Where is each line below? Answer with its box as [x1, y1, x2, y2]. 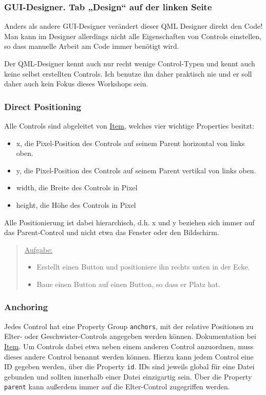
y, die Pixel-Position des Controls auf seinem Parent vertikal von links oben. [16, 165, 256, 175]
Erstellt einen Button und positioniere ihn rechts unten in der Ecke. [36, 261, 250, 272]
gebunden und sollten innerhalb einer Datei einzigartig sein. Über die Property [4, 371, 252, 382]
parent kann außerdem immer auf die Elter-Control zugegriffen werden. [4, 381, 230, 392]
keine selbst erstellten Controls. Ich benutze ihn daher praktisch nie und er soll [4, 68, 252, 79]
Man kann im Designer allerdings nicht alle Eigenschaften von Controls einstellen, [4, 30, 262, 41]
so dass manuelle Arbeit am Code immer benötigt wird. [4, 41, 179, 51]
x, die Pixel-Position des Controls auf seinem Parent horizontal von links [16, 137, 245, 148]
